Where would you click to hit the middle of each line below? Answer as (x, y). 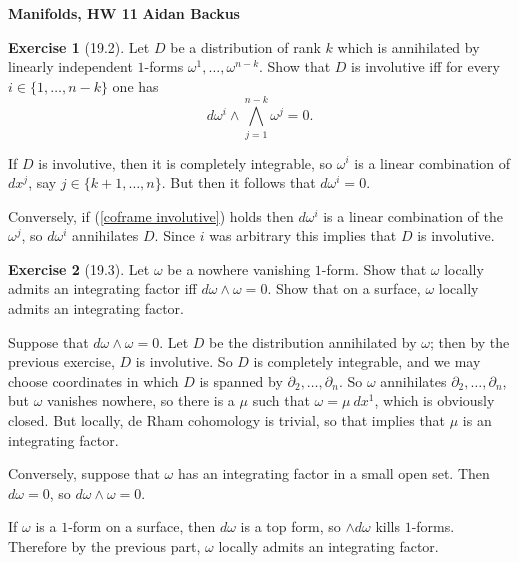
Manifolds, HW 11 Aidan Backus (124, 13)
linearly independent (70, 66)
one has (135, 85)
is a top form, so (290, 526)
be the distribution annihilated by (313, 341)
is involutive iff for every (425, 66)
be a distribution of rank (245, 46)
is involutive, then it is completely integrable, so (185, 162)
